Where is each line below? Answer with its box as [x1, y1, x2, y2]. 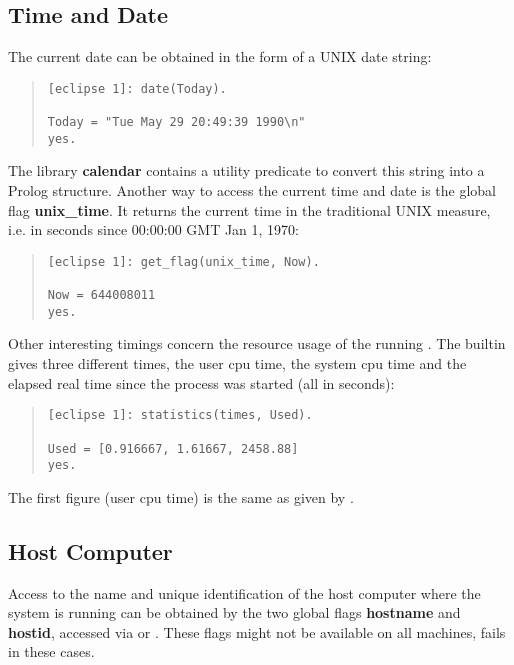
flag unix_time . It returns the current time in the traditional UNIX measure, [8, 199, 491, 220]
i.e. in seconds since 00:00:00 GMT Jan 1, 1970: [8, 219, 300, 240]
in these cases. [8, 641, 95, 662]
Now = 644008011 [47, 288, 156, 303]
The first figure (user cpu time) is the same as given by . [8, 486, 354, 507]
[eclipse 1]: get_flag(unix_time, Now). [47, 254, 320, 269]
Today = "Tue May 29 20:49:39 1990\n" [47, 115, 306, 130]
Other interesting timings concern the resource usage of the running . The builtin [8, 333, 506, 354]
